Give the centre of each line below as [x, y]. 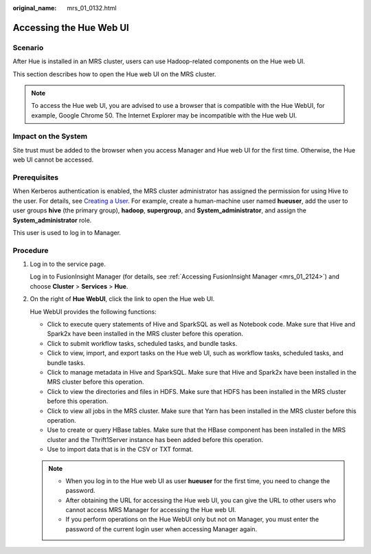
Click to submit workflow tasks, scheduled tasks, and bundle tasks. [142, 343]
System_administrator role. [52, 220]
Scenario [28, 47]
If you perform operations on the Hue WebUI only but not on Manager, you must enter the [192, 520]
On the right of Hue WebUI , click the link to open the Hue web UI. [122, 299]
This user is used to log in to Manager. [67, 232]
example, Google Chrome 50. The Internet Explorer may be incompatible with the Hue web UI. [164, 115]
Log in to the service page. [68, 264]
